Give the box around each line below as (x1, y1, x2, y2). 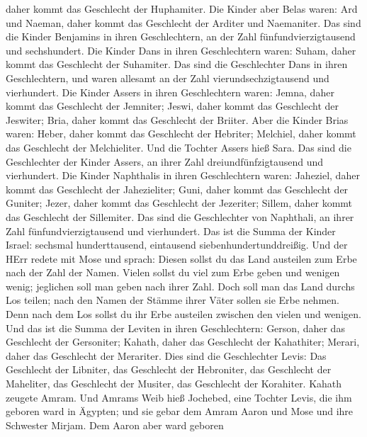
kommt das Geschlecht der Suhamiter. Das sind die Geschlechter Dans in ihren (6, 57, 348, 72)
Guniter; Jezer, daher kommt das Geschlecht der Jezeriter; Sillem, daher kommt (6, 195, 353, 210)
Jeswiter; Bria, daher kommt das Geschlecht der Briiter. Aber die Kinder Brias (6, 112, 349, 127)
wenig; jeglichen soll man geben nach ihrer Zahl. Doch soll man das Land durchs (6, 278, 355, 293)
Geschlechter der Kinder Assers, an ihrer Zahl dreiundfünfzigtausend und (6, 154, 324, 169)
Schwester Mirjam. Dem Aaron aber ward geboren (6, 417, 224, 432)
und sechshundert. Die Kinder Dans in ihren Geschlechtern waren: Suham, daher (6, 42, 356, 57)
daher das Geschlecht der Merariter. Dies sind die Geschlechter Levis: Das (6, 348, 327, 363)
